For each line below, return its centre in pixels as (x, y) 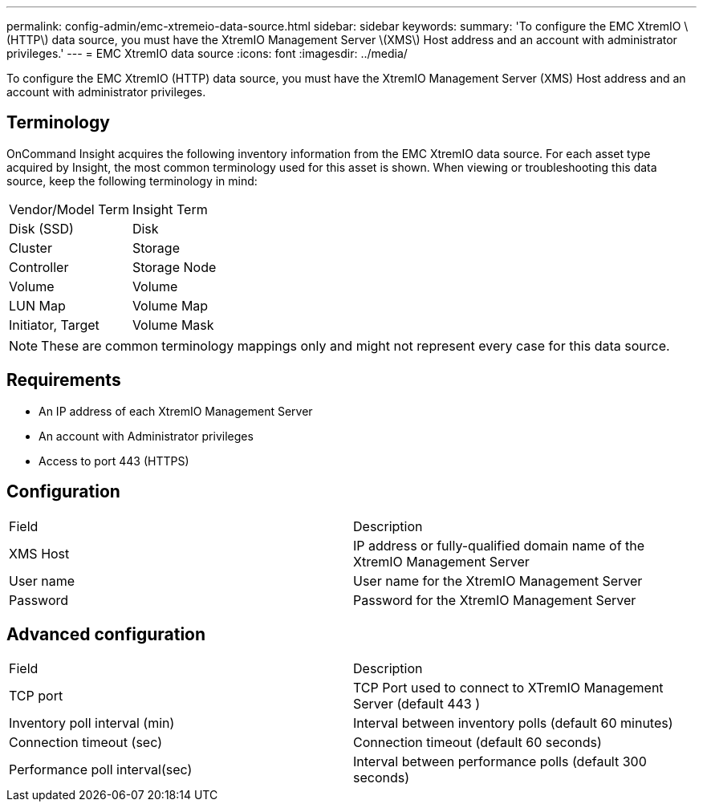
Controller (39, 267)
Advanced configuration (106, 634)
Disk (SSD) (41, 228)
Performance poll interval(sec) (101, 770)
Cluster (30, 248)
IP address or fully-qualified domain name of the (499, 545)
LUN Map (37, 305)
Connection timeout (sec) (85, 743)
